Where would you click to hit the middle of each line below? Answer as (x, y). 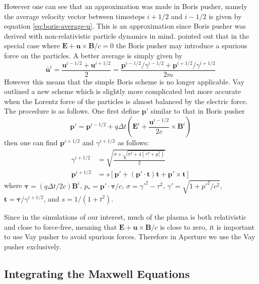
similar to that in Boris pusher (198, 111)
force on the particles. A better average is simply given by (93, 55)
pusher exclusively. (33, 246)
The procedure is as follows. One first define (72, 111)
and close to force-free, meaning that (61, 226)
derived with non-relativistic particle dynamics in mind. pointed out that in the (127, 35)
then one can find (31, 143)
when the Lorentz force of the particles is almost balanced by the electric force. (126, 101)
